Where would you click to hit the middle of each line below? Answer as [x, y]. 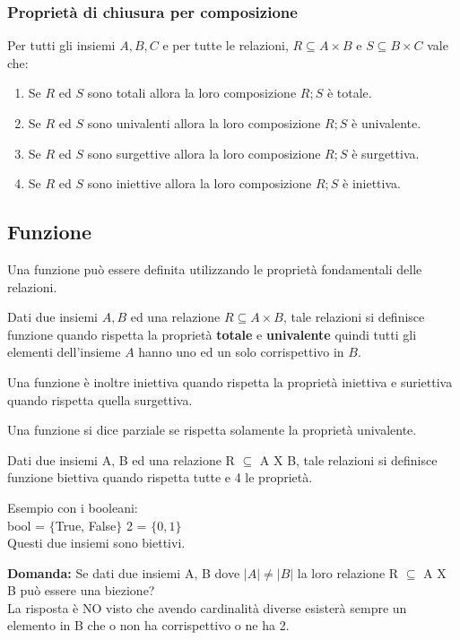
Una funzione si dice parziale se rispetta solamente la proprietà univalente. [212, 430]
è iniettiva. [372, 183]
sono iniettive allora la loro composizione [200, 183]
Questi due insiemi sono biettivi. [96, 543]
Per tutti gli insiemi [61, 45]
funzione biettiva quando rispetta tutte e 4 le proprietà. [160, 477]
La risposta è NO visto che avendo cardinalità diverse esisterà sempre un [207, 607]
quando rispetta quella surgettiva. [100, 399]
